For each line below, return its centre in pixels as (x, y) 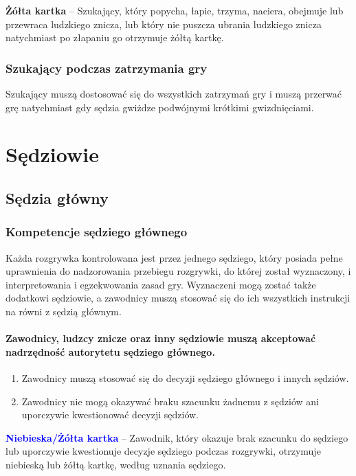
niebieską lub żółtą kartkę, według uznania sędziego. (116, 464)
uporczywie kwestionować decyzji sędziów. (110, 415)
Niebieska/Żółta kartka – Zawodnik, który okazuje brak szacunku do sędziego (177, 437)
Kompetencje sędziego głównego (97, 232)
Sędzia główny (57, 197)
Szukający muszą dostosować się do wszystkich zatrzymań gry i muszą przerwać (174, 93)
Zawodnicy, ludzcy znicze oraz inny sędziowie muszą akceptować (161, 338)
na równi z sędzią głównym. (64, 311)
